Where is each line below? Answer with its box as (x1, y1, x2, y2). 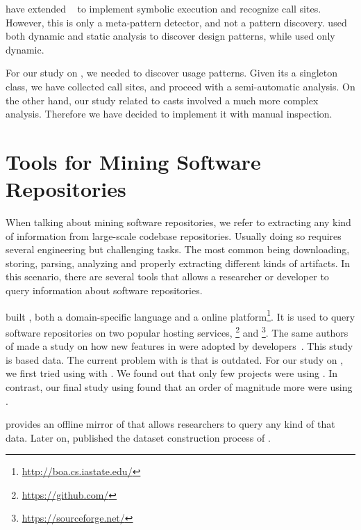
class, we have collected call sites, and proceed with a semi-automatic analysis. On (6, 79, 355, 93)
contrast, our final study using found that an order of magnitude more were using (6, 379, 353, 394)
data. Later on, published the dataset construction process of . (6, 430, 271, 444)
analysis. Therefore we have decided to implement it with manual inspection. (6, 106, 333, 121)
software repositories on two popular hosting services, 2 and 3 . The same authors (6, 323, 349, 339)
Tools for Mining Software (6, 147, 261, 175)
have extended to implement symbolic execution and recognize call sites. (6, 1, 321, 15)
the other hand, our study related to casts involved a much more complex (6, 93, 319, 107)
